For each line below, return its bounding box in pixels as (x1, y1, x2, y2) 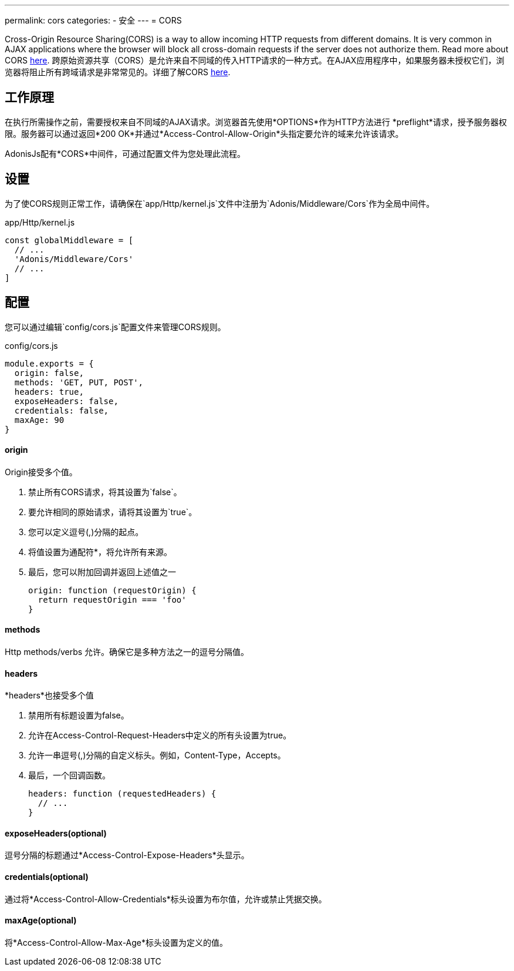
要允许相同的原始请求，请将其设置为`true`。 (28, 506, 197, 517)
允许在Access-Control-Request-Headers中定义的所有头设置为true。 (28, 730, 292, 741)
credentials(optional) (5, 872, 89, 882)
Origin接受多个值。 (5, 466, 77, 477)
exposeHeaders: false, (14, 396, 119, 406)
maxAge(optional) (5, 915, 77, 926)
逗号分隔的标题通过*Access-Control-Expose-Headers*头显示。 (5, 850, 249, 861)
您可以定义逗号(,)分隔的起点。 (28, 526, 144, 537)
